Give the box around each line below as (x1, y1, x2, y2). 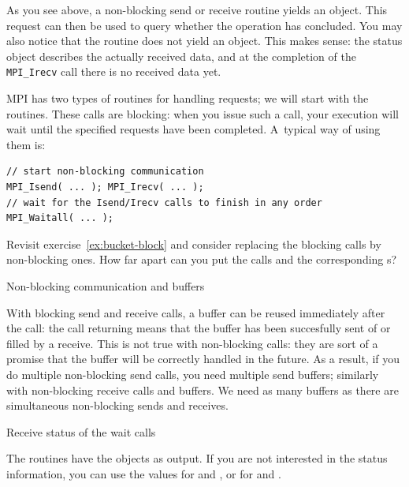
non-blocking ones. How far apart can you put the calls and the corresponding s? (6, 251, 397, 268)
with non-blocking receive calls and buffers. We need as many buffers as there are (6, 381, 399, 398)
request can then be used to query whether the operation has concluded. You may (6, 17, 403, 33)
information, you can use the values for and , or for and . (6, 465, 281, 481)
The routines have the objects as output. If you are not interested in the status (6, 450, 388, 466)
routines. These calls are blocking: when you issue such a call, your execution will (6, 105, 399, 122)
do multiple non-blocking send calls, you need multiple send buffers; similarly (6, 365, 379, 382)
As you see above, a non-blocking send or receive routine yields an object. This (6, 2, 388, 17)
